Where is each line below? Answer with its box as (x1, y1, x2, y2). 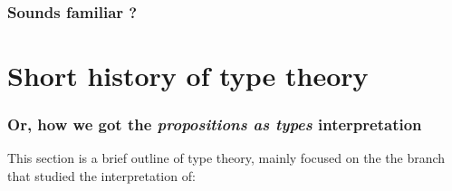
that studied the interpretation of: (7, 167, 196, 186)
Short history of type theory (7, 57, 369, 94)
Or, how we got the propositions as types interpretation (7, 113, 422, 136)
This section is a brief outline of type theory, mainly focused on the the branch (7, 148, 446, 167)
